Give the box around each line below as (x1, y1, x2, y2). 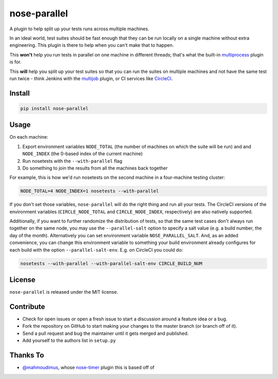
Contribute (9, 302, 45, 311)
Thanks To (9, 351, 44, 359)
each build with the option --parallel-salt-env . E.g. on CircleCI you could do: (9, 247, 183, 253)
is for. (9, 59, 22, 65)
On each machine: (9, 134, 48, 140)
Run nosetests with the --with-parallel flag (22, 158, 123, 164)
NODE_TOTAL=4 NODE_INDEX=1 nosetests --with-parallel (20, 188, 159, 194)
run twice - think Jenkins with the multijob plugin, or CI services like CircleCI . (9, 75, 173, 82)
